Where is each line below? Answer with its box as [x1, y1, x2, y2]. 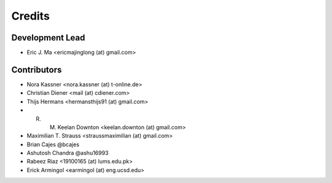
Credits [11, 9, 50, 23]
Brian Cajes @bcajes [26, 141, 80, 148]
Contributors [11, 64, 62, 75]
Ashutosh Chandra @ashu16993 [26, 149, 109, 157]
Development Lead [11, 32, 85, 43]
